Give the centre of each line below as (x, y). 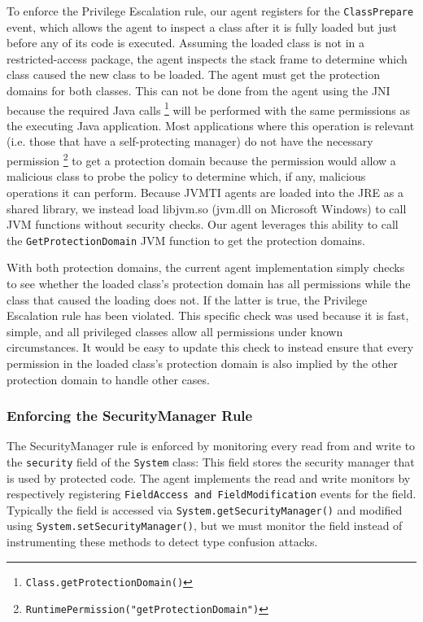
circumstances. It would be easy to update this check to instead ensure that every (210, 347)
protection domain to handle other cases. (108, 379)
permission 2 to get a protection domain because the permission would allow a (201, 159)
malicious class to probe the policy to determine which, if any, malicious (186, 176)
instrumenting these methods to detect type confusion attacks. (162, 542)
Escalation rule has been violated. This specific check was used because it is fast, (208, 315)
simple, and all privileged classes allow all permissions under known (175, 331)
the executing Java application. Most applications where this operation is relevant (211, 125)
